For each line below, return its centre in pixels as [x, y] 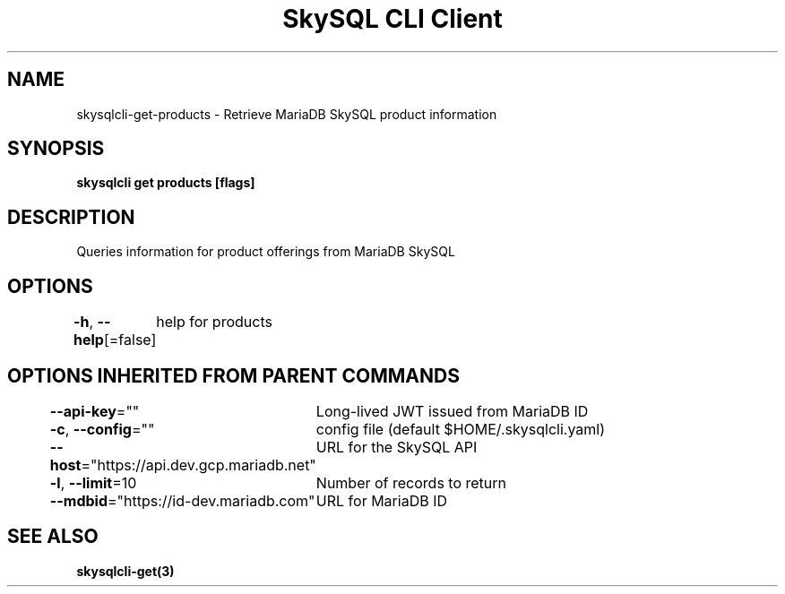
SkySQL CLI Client [392, 19]
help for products [214, 322]
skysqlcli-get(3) [125, 571]
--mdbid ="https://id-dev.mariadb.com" [182, 500]
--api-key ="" [95, 411]
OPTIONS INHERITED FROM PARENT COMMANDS [233, 375]
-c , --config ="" [102, 429]
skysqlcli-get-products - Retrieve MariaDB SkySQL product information [287, 114]
